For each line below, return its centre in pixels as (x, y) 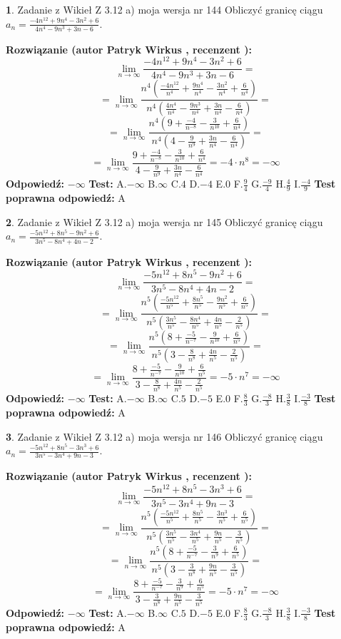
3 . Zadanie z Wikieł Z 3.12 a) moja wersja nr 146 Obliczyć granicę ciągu (164, 436)
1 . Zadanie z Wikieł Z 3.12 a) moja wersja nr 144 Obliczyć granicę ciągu (164, 9)
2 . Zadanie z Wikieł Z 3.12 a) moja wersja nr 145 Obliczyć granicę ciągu (164, 221)
